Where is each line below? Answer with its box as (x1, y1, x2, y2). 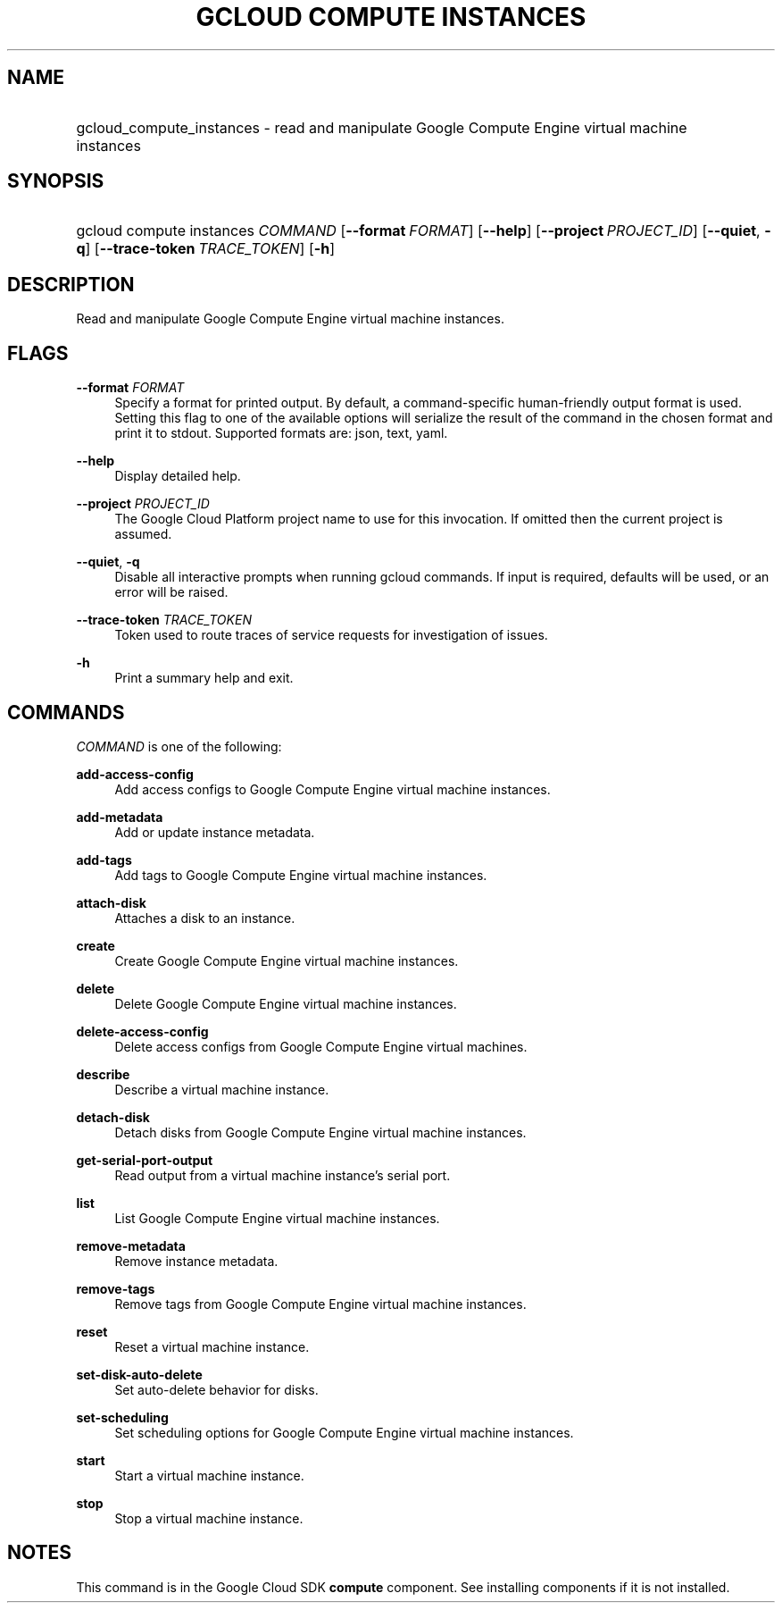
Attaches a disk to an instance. (114, 910, 295, 926)
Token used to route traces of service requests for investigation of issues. (114, 627, 548, 643)
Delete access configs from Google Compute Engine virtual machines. (114, 1038, 528, 1054)
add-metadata (76, 809, 163, 825)
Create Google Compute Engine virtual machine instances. (114, 952, 459, 969)
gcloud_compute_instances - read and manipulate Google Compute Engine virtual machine (76, 118, 687, 137)
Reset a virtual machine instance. (114, 1338, 310, 1354)
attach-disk (76, 894, 146, 910)
